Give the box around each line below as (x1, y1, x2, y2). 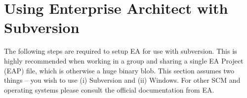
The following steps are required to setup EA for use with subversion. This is (4, 46, 237, 56)
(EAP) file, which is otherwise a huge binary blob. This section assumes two (4, 65, 235, 75)
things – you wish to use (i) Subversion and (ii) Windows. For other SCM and (4, 75, 241, 85)
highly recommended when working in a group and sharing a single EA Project (4, 55, 244, 65)
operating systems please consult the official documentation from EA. (4, 84, 214, 95)
